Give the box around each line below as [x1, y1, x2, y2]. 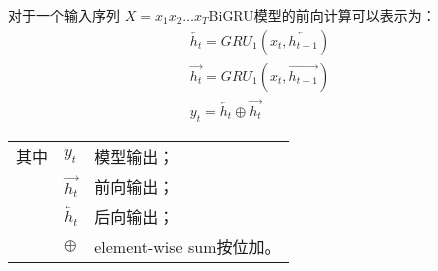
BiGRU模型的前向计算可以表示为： [208, 5, 436, 25]
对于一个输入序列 [8, 5, 120, 25]
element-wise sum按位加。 [94, 234, 281, 258]
